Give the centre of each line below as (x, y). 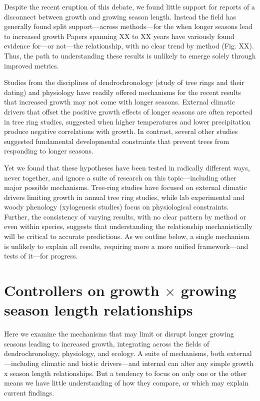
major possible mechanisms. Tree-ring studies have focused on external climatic (125, 187)
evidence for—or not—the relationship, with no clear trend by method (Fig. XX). (129, 46)
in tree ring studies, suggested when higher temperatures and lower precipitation (127, 121)
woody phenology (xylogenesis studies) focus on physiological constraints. (116, 207)
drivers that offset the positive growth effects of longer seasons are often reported (128, 111)
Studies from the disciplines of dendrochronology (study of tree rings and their (124, 82)
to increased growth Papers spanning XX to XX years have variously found (119, 36)
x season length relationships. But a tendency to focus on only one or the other (125, 373)
